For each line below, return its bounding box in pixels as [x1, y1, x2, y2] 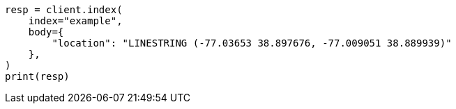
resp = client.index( [5, 4, 123, 15]
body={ [28, 26, 64, 37]
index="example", [28, 15, 123, 26]
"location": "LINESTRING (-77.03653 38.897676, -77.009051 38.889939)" [52, 37, 452, 49]
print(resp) [5, 71, 70, 82]
